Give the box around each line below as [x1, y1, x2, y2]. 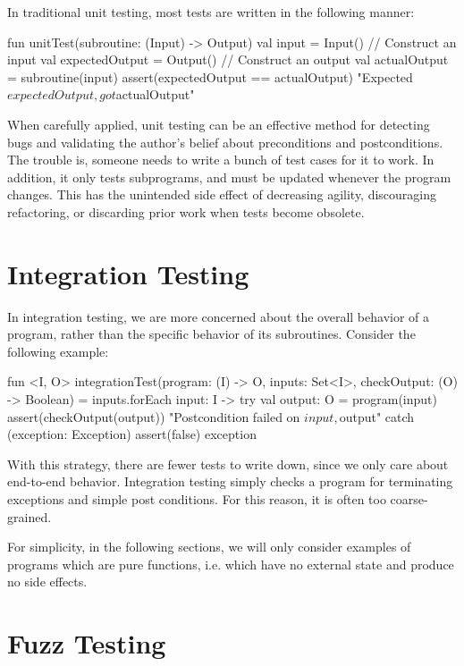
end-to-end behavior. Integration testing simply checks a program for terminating [7, 472, 453, 491]
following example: [7, 341, 109, 360]
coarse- [390, 490, 428, 508]
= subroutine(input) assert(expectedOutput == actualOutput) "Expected [7, 67, 413, 86]
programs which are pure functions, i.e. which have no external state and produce [7, 554, 454, 573]
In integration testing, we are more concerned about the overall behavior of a [7, 307, 430, 325]
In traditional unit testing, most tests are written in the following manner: [7, 3, 415, 21]
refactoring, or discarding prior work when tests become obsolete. [7, 202, 365, 221]
